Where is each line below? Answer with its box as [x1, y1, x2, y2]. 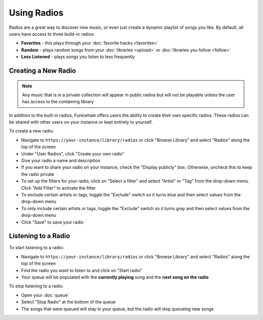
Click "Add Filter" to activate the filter [21, 185, 96, 191]
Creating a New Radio [9, 66, 76, 75]
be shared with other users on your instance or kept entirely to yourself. [9, 119, 153, 125]
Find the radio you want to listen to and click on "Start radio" [21, 267, 143, 273]
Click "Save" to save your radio [21, 219, 84, 225]
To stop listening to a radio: [9, 283, 64, 289]
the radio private [21, 171, 55, 177]
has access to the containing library [22, 99, 94, 105]
